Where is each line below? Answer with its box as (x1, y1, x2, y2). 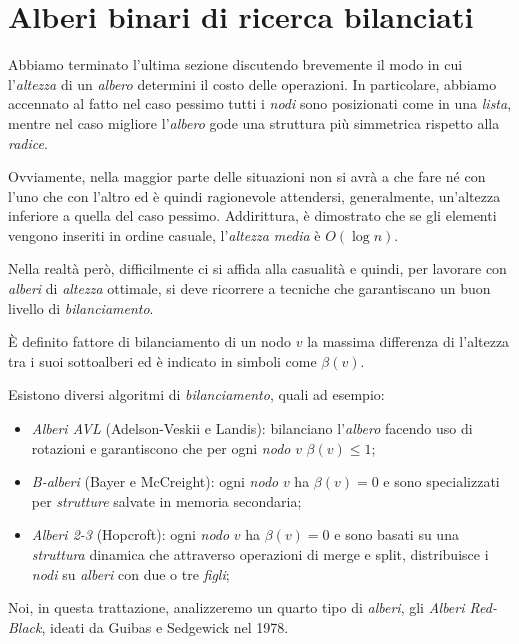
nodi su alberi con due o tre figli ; (31, 563, 230, 584)
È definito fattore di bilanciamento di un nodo (8, 331, 292, 352)
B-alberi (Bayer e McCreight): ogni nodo (31, 471, 279, 492)
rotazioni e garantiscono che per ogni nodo (31, 437, 291, 458)
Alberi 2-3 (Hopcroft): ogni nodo (31, 524, 230, 545)
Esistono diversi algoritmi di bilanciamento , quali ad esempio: (8, 384, 385, 405)
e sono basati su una (334, 524, 459, 545)
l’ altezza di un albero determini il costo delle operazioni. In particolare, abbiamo (8, 73, 497, 94)
